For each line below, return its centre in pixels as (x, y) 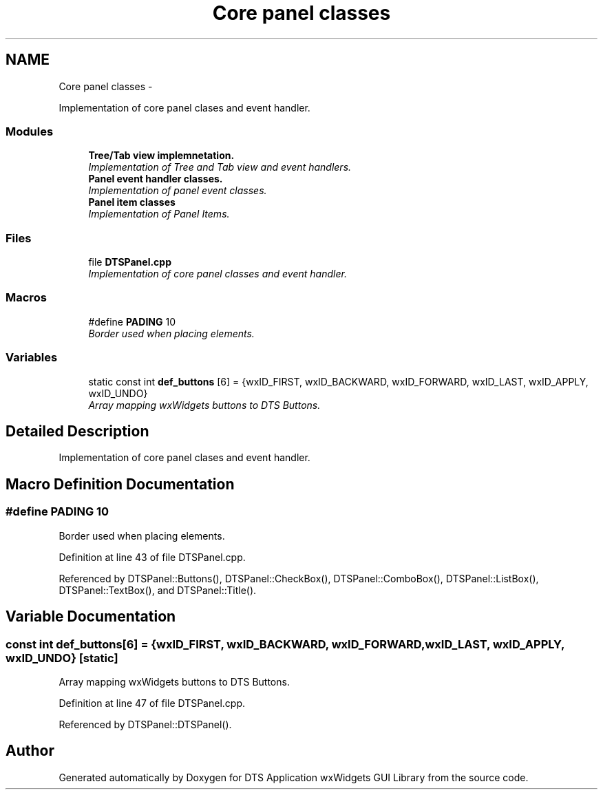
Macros (26, 298)
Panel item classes (132, 202)
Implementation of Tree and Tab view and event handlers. (220, 167)
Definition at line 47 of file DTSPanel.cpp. (152, 703)
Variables (32, 358)
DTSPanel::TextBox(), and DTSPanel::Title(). (158, 590)
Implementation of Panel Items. (159, 214)
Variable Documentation (91, 617)
